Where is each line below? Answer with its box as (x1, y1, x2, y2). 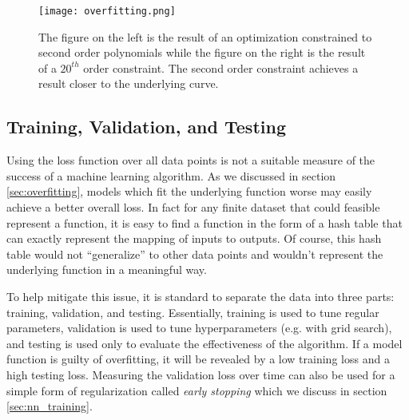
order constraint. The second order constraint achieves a (83, 59, 359, 76)
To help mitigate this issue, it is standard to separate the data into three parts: (6, 287, 395, 304)
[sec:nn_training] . (6, 398, 93, 414)
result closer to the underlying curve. (38, 75, 219, 92)
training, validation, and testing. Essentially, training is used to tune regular (6, 303, 379, 320)
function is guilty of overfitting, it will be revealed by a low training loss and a (6, 351, 390, 367)
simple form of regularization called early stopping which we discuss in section (6, 382, 387, 398)
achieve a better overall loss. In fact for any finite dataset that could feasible (6, 199, 380, 216)
